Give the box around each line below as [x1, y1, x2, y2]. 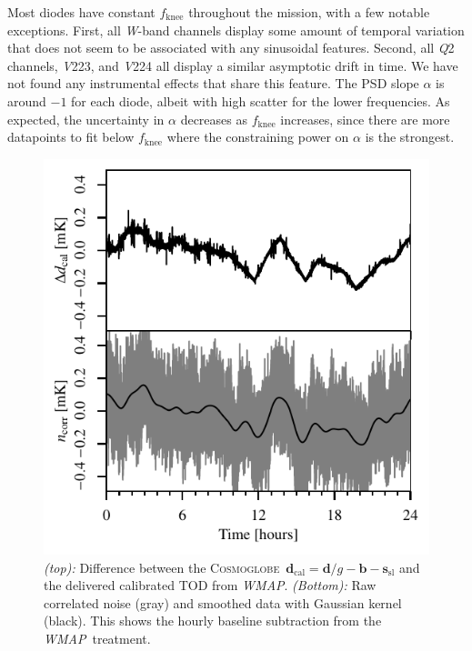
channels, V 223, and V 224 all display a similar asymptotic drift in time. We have [7, 55, 458, 75]
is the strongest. [365, 127, 455, 146]
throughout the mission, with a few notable [188, 3, 430, 21]
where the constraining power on [166, 127, 349, 146]
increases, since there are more [280, 109, 450, 128]
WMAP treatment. [44, 629, 151, 648]
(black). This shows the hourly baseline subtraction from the [44, 611, 382, 630]
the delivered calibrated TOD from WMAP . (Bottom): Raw [44, 576, 377, 595]
